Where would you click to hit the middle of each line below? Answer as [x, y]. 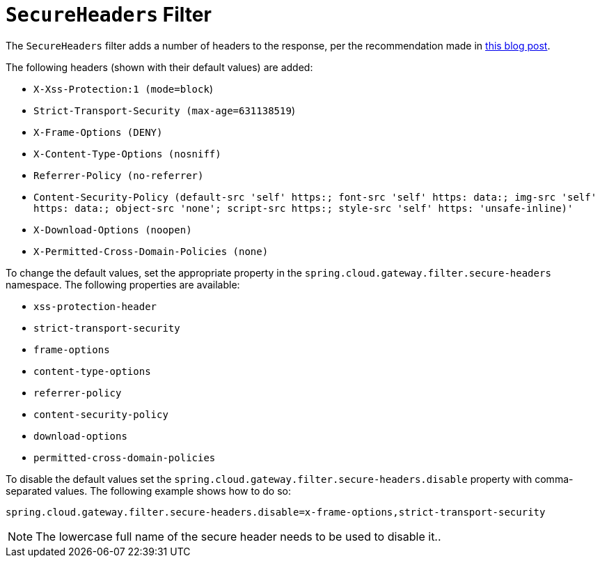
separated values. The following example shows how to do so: [148, 491]
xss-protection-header [95, 306]
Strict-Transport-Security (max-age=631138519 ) [164, 110]
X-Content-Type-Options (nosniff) [127, 154]
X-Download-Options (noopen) [113, 230]
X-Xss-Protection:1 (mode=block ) [123, 88]
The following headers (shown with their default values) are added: [159, 67]
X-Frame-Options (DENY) [98, 132]
